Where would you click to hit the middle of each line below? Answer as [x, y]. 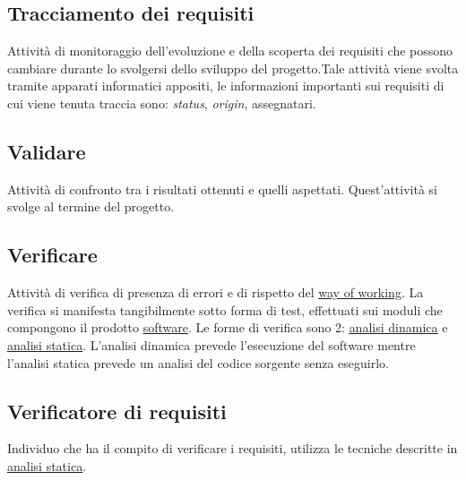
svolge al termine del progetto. [91, 206]
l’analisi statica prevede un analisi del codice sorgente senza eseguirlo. [198, 362]
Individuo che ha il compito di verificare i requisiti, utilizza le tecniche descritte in [233, 448]
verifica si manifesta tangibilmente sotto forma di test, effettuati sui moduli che [225, 309]
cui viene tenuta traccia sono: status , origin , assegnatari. [162, 103]
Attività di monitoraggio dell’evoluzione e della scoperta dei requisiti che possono [230, 51]
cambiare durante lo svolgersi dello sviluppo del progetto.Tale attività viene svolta [233, 68]
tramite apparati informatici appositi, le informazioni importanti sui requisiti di [226, 86]
